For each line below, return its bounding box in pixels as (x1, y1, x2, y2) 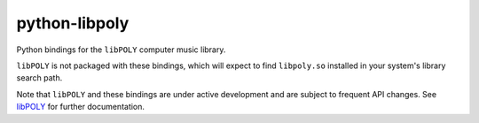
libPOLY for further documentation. (16, 102, 145, 112)
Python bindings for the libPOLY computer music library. (16, 44, 226, 55)
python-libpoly (16, 13, 130, 33)
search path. (16, 73, 63, 83)
